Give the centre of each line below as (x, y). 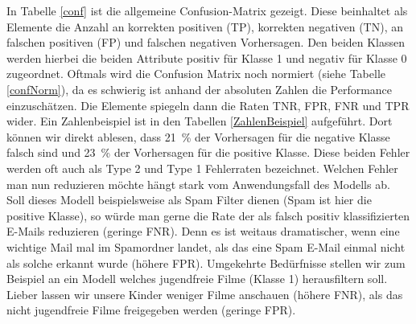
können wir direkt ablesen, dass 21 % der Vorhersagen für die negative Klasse (198, 136)
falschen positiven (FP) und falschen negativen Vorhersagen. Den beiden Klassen (206, 42)
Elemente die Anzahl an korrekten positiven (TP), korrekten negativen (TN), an (205, 26)
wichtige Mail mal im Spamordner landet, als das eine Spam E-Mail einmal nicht (206, 246)
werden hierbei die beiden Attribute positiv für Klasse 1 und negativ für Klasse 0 (207, 57)
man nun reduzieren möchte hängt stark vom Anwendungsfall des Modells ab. (198, 184)
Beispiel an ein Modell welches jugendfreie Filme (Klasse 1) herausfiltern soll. (197, 279)
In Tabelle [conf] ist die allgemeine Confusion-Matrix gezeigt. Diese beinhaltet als (207, 10)
